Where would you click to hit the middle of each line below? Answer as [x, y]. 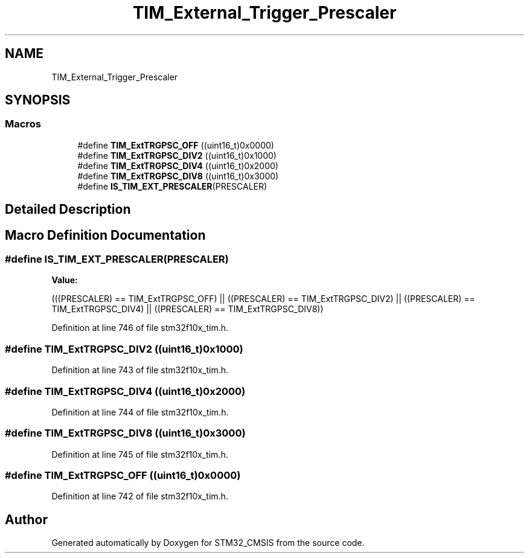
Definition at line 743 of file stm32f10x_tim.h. [140, 370]
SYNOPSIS [38, 100]
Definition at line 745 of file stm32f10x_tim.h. [140, 454]
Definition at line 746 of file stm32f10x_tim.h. [140, 328]
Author [26, 519]
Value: [65, 280]
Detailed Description [68, 210]
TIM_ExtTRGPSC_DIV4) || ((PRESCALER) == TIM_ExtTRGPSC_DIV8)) [188, 309]
